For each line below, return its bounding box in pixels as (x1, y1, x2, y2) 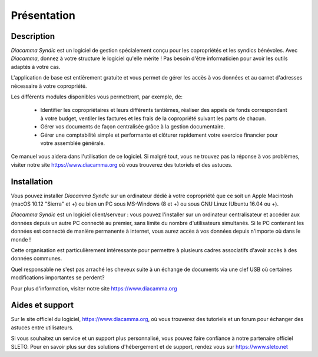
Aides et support (11, 300, 74, 310)
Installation (11, 177, 53, 187)
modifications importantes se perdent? (11, 274, 105, 281)
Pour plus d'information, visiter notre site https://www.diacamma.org (11, 285, 177, 292)
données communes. (11, 255, 62, 262)
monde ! (11, 236, 31, 243)
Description (11, 31, 55, 41)
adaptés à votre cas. (11, 63, 61, 70)
